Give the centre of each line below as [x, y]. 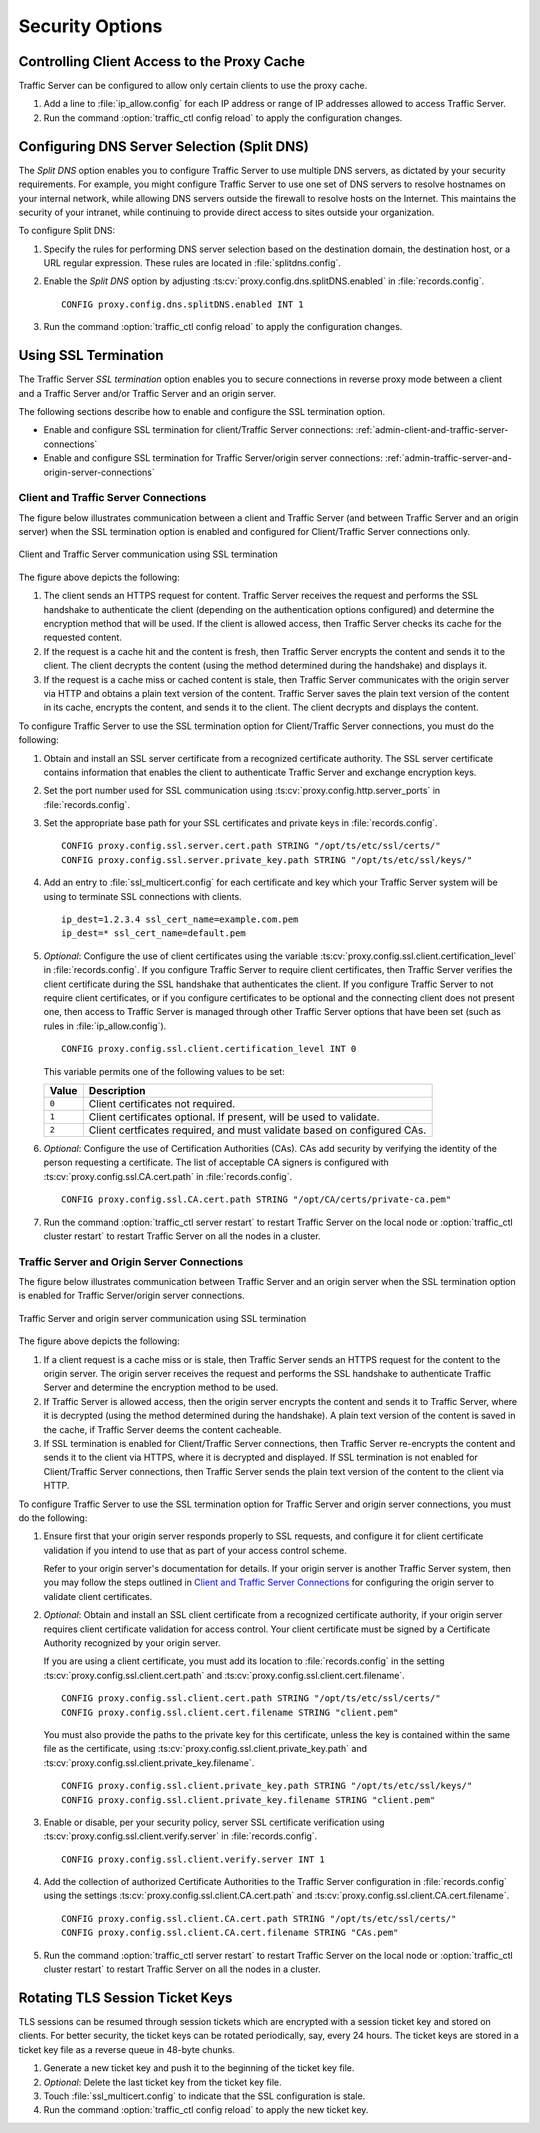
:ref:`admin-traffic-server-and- [448, 458]
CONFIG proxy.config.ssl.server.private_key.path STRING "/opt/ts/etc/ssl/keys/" [267, 859]
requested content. [82, 637]
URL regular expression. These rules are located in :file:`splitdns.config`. [192, 263]
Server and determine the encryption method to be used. [161, 1387]
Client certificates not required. [162, 1103]
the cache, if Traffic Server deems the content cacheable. [162, 1429]
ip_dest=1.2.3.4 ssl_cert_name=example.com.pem [180, 919]
